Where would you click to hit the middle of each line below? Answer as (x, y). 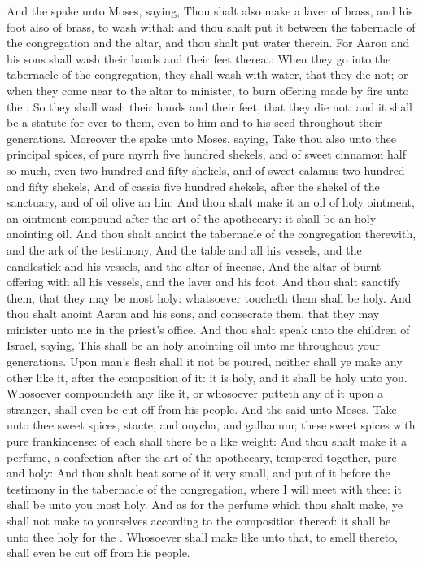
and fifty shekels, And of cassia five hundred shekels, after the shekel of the (193, 186)
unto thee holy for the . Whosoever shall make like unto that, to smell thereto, (202, 536)
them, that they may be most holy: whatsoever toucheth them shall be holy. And (209, 297)
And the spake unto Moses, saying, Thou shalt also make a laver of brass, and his (210, 11)
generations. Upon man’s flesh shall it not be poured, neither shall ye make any (205, 361)
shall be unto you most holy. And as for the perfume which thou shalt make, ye (205, 505)
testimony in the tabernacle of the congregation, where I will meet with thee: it (204, 488)
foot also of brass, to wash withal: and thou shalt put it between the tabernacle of (211, 26)
